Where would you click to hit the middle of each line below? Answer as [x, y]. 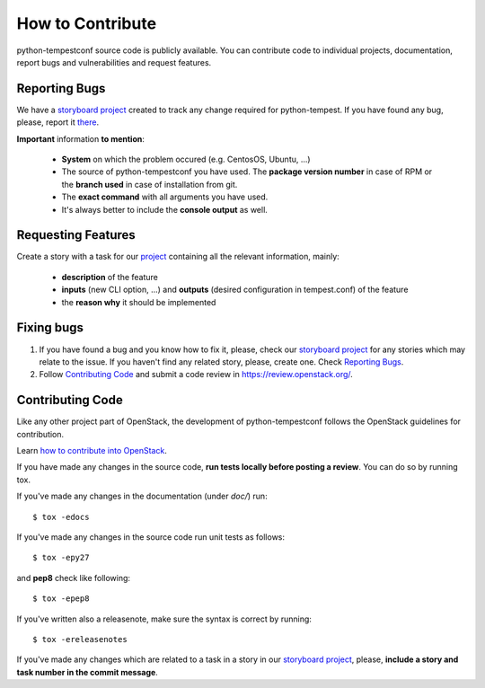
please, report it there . [58, 122]
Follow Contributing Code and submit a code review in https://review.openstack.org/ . [196, 375]
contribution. [40, 434]
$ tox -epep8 [61, 599]
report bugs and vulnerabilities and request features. [114, 62]
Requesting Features [76, 235]
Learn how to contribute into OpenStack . [92, 451]
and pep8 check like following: [73, 578]
